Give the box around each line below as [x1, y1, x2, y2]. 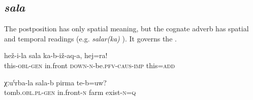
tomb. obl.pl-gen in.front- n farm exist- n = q [4, 87, 136, 97]
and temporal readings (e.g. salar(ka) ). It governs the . [4, 33, 177, 43]
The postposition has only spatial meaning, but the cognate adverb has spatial [4, 23, 249, 34]
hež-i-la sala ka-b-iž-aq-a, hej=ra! [4, 50, 108, 61]
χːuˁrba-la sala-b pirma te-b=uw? [4, 77, 107, 87]
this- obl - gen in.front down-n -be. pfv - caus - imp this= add [4, 60, 175, 70]
